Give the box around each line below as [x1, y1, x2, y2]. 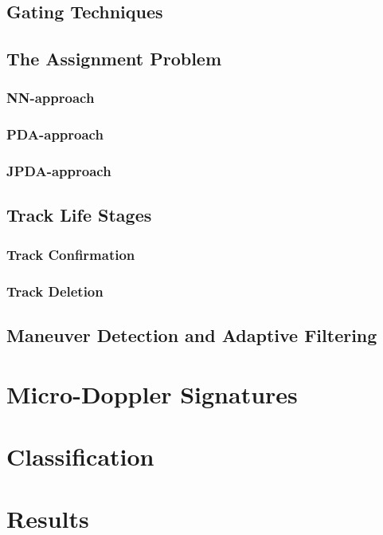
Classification [6, 439, 154, 472]
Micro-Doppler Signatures [6, 377, 298, 410]
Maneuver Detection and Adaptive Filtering [6, 322, 377, 347]
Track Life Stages [6, 203, 152, 227]
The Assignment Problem [6, 46, 222, 71]
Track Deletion [6, 281, 104, 301]
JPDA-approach [6, 161, 111, 181]
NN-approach [6, 88, 95, 108]
